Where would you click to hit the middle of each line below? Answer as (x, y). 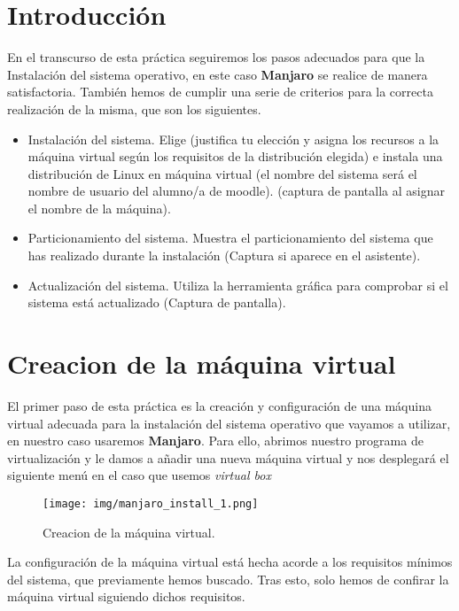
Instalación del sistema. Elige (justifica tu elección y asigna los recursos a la (233, 139)
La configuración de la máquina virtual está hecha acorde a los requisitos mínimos (230, 562)
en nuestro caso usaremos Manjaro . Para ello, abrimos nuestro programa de (215, 441)
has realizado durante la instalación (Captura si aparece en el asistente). (224, 255)
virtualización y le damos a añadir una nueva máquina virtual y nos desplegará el (228, 457)
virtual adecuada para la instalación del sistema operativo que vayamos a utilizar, (229, 423)
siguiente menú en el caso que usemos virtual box (139, 475)
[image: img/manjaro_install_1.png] (151, 503)
